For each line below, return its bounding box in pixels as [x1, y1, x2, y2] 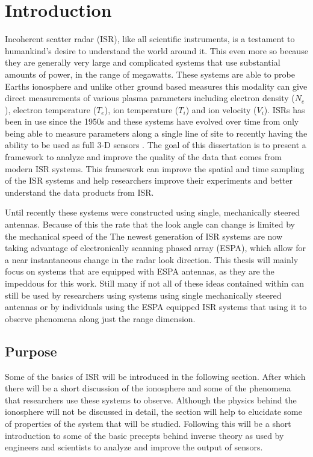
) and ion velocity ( [185, 103, 257, 116]
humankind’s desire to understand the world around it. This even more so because [5, 44, 308, 57]
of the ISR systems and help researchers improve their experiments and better [5, 174, 293, 187]
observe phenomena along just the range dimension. [5, 312, 196, 325]
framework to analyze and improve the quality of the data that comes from [5, 151, 282, 163]
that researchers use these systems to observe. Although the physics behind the [5, 393, 297, 406]
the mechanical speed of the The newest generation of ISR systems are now [5, 229, 283, 242]
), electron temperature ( [5, 103, 97, 116]
